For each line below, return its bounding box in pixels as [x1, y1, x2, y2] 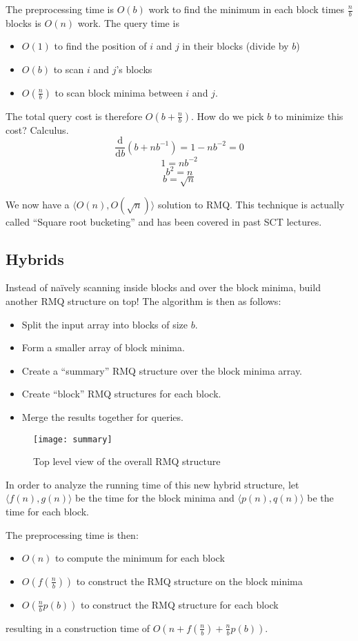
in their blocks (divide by [182, 39, 289, 53]
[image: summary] [33, 434, 112, 444]
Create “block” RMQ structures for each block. [21, 386, 221, 401]
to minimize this [274, 108, 344, 123]
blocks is [6, 15, 41, 30]
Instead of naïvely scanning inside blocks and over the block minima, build [6, 280, 321, 295]
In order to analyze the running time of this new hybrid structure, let [6, 477, 299, 491]
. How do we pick [191, 108, 264, 123]
